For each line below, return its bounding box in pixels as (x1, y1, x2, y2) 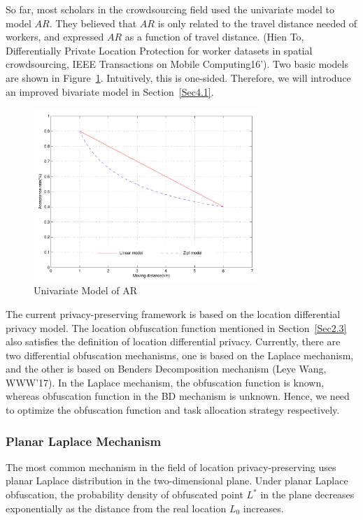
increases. (243, 500, 284, 515)
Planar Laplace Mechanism (6, 432, 162, 449)
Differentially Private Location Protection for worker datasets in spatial (6, 43, 313, 57)
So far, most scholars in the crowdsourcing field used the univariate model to (6, 2, 334, 16)
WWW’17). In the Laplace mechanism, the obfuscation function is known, (6, 375, 325, 389)
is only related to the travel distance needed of (157, 15, 357, 30)
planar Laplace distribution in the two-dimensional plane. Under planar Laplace (6, 473, 348, 488)
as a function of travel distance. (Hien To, (124, 29, 304, 44)
